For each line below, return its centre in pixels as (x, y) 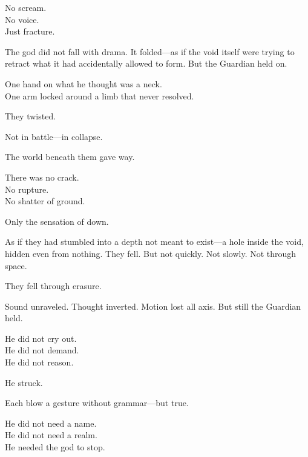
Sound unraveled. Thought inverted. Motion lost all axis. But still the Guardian (153, 306)
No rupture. (27, 189)
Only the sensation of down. (57, 221)
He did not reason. (39, 362)
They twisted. (31, 116)
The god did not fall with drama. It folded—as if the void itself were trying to (150, 51)
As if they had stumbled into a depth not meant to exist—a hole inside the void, (154, 242)
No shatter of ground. (45, 201)
